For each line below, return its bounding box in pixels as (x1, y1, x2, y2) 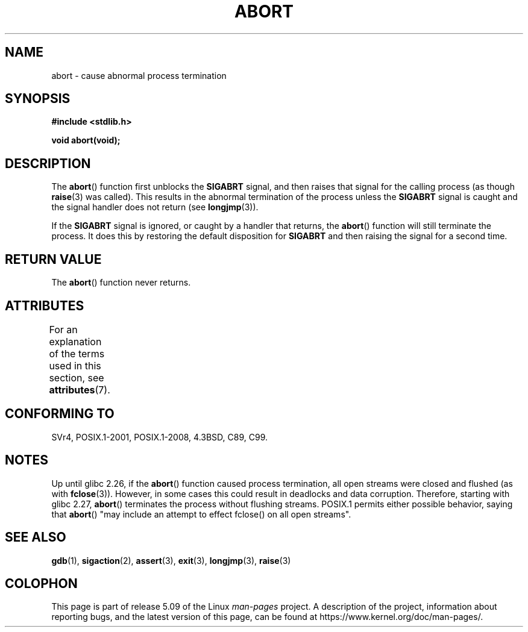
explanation (49, 335, 102, 348)
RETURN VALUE (5, 251, 102, 267)
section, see (49, 371, 104, 384)
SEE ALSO (5, 530, 66, 545)
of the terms (49, 347, 105, 360)
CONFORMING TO (5, 406, 115, 422)
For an (49, 323, 78, 336)
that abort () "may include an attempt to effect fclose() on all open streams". (51, 508, 351, 519)
